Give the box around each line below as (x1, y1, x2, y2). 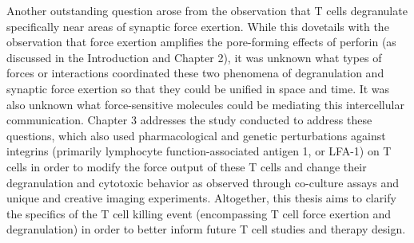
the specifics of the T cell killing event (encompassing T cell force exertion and (6, 205, 391, 221)
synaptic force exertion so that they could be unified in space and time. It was (6, 80, 390, 96)
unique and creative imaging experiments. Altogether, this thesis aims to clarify (6, 190, 396, 206)
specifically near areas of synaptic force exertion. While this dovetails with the (6, 18, 389, 34)
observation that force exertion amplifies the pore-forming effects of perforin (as (6, 33, 396, 50)
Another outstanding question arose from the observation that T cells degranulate (6, 2, 408, 18)
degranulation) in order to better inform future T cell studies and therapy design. (6, 221, 406, 237)
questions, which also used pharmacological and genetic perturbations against (6, 127, 386, 143)
